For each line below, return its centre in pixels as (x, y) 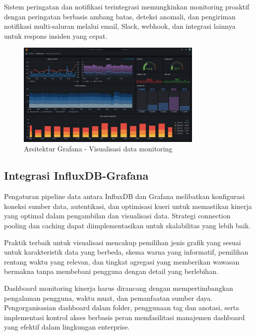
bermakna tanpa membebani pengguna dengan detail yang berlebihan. (111, 271)
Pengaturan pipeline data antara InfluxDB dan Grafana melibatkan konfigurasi (125, 196)
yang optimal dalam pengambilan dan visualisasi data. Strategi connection (117, 216)
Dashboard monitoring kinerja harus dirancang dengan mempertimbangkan (119, 288)
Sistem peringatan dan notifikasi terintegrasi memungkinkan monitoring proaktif (127, 6)
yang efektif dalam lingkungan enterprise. (67, 327)
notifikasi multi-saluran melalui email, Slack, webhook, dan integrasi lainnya (120, 26)
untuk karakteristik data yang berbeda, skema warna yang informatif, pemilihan (126, 252)
